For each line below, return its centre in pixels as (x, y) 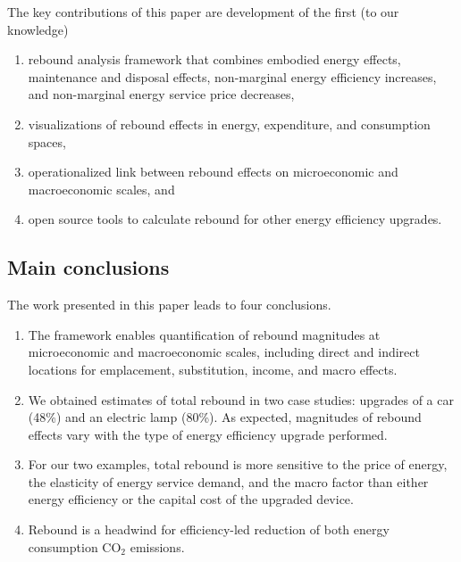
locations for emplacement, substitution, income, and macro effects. (213, 369)
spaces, (47, 141)
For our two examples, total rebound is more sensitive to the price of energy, (238, 464)
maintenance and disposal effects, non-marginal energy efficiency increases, (232, 76)
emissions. (157, 546)
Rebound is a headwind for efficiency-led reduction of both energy (209, 529)
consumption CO (75, 546)
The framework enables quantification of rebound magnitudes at (204, 334)
